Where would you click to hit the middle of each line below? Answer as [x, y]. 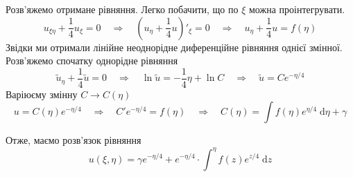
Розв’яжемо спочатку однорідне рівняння [92, 60]
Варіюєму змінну [42, 94]
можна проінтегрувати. [297, 9]
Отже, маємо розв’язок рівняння [74, 140]
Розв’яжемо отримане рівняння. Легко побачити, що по [122, 9]
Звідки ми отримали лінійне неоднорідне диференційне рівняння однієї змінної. [174, 47]
